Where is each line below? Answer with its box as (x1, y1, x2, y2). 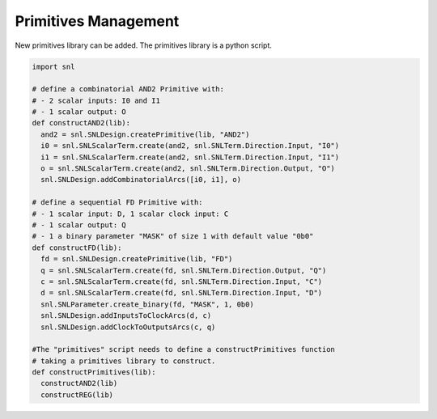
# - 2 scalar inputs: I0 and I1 (32, 95, 161, 105)
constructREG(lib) (40, 390, 113, 400)
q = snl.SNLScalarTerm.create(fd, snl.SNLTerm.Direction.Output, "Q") (40, 265, 327, 275)
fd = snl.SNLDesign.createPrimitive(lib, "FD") (40, 255, 233, 264)
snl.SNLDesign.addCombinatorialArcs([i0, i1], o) (40, 175, 242, 184)
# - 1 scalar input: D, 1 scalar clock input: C (32, 209, 229, 218)
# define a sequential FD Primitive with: (32, 198, 203, 207)
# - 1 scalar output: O (32, 108, 127, 116)
